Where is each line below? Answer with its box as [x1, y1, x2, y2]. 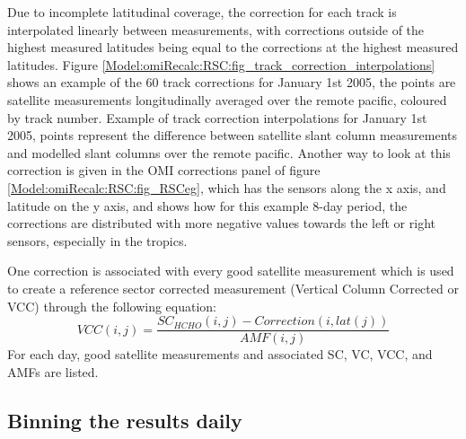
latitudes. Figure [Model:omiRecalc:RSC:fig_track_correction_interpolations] [7, 55, 435, 74]
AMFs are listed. [7, 362, 99, 381]
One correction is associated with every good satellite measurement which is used [7, 261, 454, 280]
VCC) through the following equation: [7, 296, 217, 315]
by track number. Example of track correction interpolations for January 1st [7, 108, 427, 127]
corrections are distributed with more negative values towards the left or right [7, 214, 435, 233]
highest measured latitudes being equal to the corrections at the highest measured [7, 38, 459, 57]
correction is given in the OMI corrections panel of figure [7, 161, 321, 180]
